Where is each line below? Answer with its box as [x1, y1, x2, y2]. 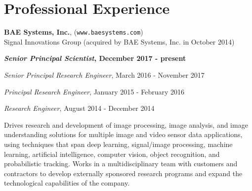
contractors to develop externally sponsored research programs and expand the [4, 168, 243, 178]
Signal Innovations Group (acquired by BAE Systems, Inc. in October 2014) [4, 36, 235, 47]
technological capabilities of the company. [4, 178, 130, 188]
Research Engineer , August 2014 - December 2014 [4, 103, 155, 113]
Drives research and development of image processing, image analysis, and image [4, 119, 248, 130]
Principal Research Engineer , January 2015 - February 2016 [4, 86, 185, 96]
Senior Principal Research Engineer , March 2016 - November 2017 [4, 69, 205, 80]
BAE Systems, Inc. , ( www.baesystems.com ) [4, 27, 143, 37]
